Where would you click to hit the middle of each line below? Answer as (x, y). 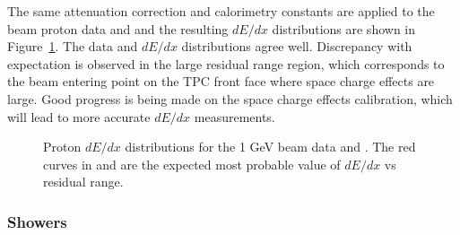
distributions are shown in (344, 28)
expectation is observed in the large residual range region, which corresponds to (226, 63)
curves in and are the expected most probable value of (192, 164)
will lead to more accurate (79, 116)
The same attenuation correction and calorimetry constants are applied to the (221, 11)
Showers (37, 221)
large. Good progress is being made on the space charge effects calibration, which (230, 98)
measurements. (234, 116)
